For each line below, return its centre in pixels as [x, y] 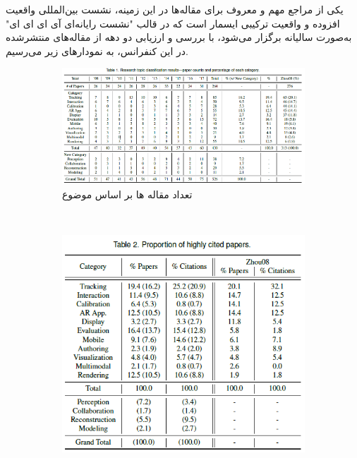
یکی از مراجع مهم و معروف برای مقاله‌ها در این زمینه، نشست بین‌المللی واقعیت [175, 9]
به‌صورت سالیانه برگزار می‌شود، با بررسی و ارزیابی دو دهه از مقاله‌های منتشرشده [179, 37]
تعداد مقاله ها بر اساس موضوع [127, 194]
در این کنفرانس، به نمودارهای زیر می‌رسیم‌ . [97, 50]
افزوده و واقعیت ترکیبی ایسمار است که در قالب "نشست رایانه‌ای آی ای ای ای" [173, 23]
